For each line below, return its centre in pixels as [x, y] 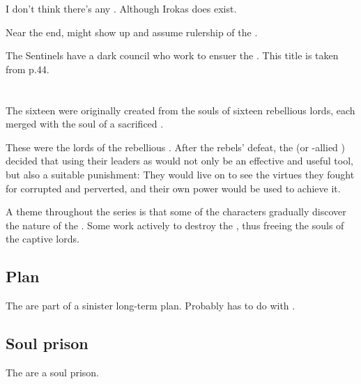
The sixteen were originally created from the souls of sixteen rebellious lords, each [180, 110]
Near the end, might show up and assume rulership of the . [132, 32]
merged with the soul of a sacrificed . [85, 124]
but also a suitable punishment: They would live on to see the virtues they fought [180, 174]
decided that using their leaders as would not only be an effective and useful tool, [179, 161]
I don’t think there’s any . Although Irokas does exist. [121, 8]
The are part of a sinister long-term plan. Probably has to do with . [151, 306]
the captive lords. [43, 239]
